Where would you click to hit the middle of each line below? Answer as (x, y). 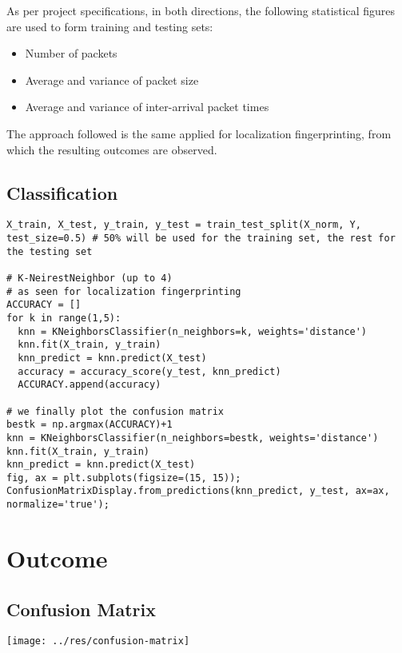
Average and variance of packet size (112, 80)
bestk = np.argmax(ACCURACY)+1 (90, 425)
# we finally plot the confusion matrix (115, 411)
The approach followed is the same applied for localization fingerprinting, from (199, 133)
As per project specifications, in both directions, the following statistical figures (201, 10)
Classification (62, 192)
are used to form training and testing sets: (110, 26)
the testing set (50, 251)
